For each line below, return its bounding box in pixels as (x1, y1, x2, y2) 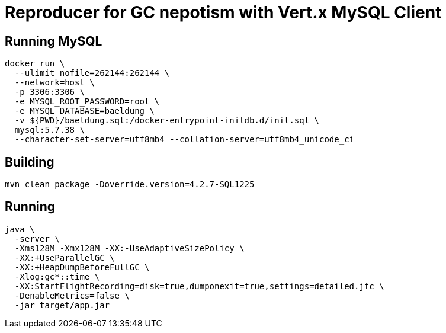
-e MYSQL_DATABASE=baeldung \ (14, 106, 155, 116)
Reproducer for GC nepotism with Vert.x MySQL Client (5, 2, 442, 23)
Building (5, 154, 54, 169)
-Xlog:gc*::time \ (14, 271, 100, 281)
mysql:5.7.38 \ (14, 125, 85, 135)
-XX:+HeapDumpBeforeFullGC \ (14, 262, 150, 272)
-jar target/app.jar (14, 300, 110, 310)
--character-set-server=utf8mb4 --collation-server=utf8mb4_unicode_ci (14, 135, 355, 145)
